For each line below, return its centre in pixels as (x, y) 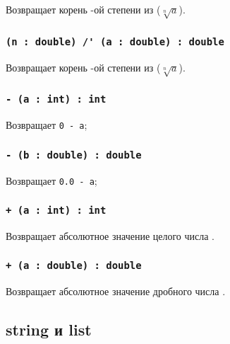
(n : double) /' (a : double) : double (115, 41)
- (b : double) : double (74, 155)
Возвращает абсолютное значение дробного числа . (116, 291)
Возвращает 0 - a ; (47, 125)
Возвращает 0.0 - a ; (52, 180)
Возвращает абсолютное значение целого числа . (110, 235)
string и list (49, 329)
